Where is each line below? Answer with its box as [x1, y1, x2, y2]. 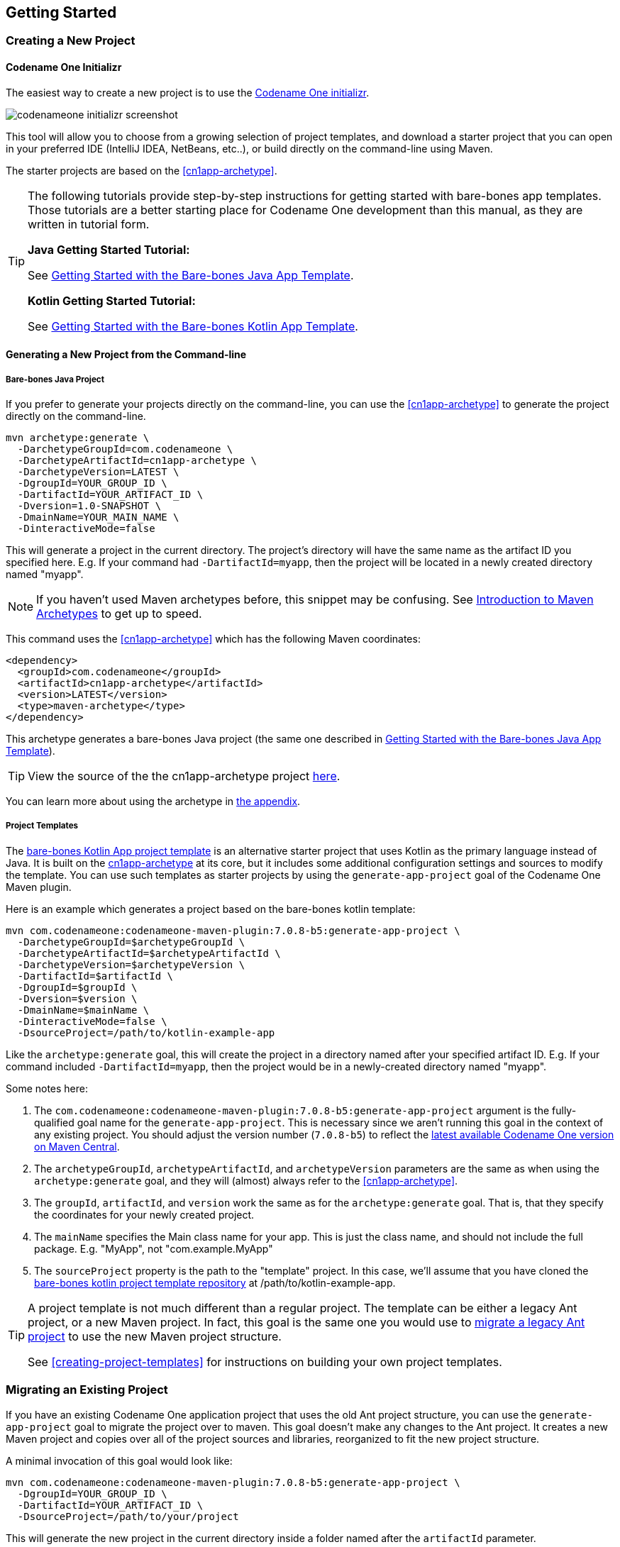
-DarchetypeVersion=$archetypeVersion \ [17, 958, 245, 970]
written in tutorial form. [28, 216, 150, 231]
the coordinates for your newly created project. [34, 1208, 255, 1221]
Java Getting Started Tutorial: [28, 242, 190, 257]
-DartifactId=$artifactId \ [17, 970, 174, 982]
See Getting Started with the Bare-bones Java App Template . [28, 267, 354, 282]
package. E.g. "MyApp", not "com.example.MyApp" [34, 1242, 273, 1255]
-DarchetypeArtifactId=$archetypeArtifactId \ [17, 947, 281, 959]
